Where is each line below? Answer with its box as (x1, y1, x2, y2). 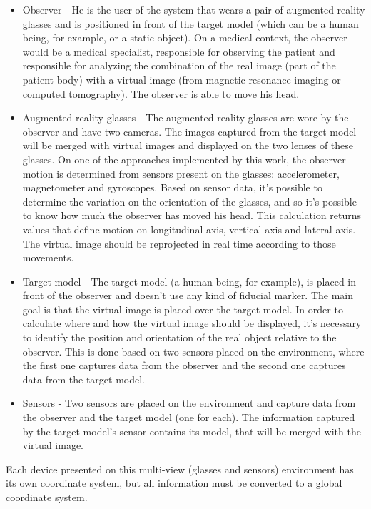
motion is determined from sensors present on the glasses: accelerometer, (22, 166, 340, 181)
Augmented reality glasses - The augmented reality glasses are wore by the (22, 110, 349, 125)
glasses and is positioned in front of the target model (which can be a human (22, 16, 359, 31)
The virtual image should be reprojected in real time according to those (22, 236, 336, 251)
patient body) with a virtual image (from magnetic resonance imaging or (22, 71, 341, 86)
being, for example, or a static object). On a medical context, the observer (22, 30, 347, 45)
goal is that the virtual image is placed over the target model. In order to (22, 301, 343, 316)
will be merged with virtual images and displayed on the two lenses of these (22, 138, 353, 153)
